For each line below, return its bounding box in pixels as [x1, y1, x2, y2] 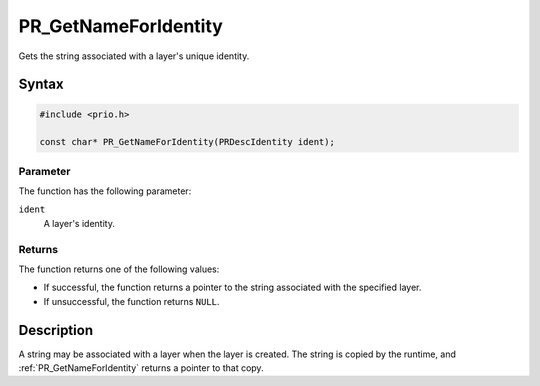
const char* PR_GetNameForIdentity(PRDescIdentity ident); [39, 136, 335, 148]
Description [18, 321, 94, 339]
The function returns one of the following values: [18, 263, 220, 275]
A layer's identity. [43, 217, 115, 229]
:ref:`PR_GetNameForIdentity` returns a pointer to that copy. [18, 362, 264, 374]
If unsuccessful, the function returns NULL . [43, 295, 220, 307]
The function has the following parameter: [18, 185, 192, 197]
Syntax [18, 76, 64, 93]
